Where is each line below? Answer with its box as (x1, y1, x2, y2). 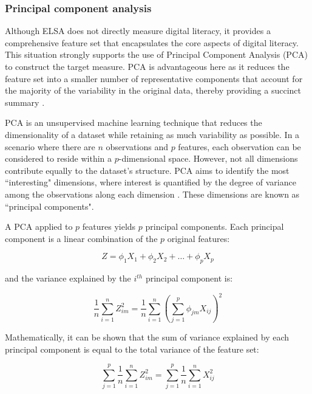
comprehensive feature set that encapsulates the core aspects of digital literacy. (5, 36, 299, 49)
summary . (5, 95, 45, 108)
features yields (82, 220, 136, 233)
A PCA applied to (5, 220, 73, 233)
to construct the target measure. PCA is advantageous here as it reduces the (5, 60, 290, 72)
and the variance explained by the (5, 272, 131, 285)
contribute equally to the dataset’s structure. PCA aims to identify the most (5, 164, 290, 176)
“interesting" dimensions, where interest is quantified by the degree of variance (5, 176, 296, 188)
